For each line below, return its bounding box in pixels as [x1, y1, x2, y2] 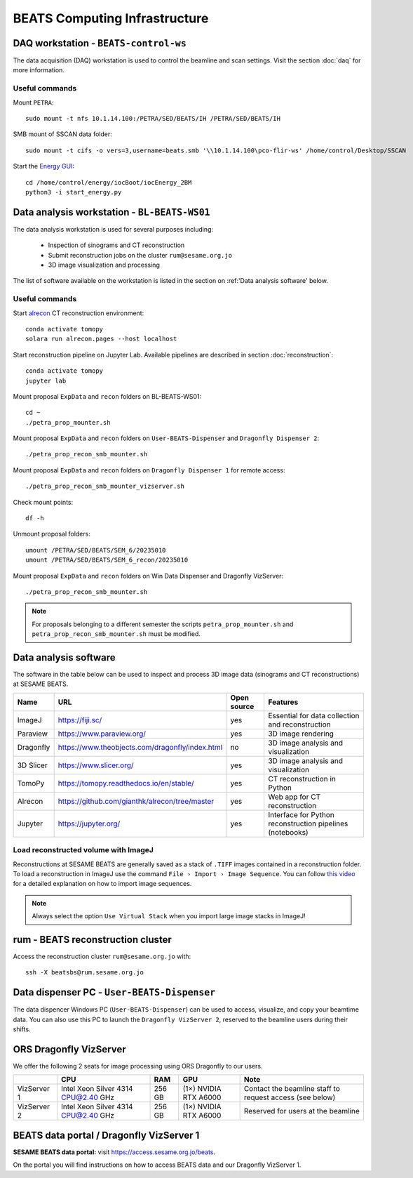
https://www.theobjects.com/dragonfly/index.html [57, 742, 223, 752]
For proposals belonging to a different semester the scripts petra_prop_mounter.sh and [32, 620, 294, 628]
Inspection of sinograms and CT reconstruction [48, 241, 185, 249]
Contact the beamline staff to [243, 1084, 340, 1094]
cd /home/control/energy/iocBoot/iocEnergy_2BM [25, 178, 192, 186]
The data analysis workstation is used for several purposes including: [13, 225, 214, 233]
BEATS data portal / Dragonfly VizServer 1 [13, 1129, 200, 1141]
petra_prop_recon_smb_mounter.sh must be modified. [32, 630, 201, 638]
